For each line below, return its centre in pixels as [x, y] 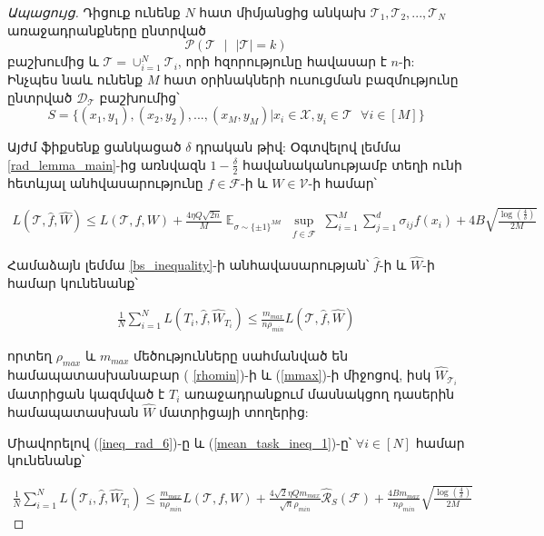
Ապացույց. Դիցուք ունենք [94, 12]
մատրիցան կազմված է [86, 394]
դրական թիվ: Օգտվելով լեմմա [298, 147]
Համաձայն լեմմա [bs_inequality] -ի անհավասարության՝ [188, 264]
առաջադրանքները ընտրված [107, 30]
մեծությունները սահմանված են [241, 356]
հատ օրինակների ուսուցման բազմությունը [311, 79]
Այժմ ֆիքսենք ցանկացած [94, 147]
